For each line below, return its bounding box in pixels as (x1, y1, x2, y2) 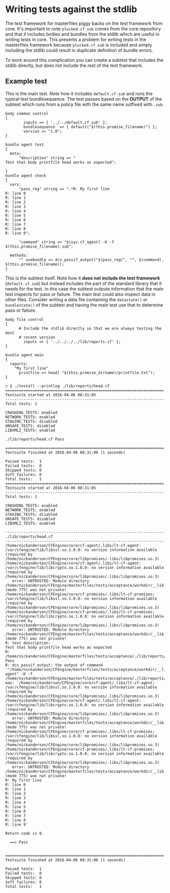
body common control (5, 111, 49, 116)
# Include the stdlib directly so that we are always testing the (18, 326, 162, 331)
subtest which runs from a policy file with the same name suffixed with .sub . (5, 101, 164, 107)
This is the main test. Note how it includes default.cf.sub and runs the (5, 90, 153, 97)
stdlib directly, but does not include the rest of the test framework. (5, 62, 143, 68)
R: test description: (5, 640, 51, 645)
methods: (10, 253, 28, 258)
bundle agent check (5, 173, 47, 178)
